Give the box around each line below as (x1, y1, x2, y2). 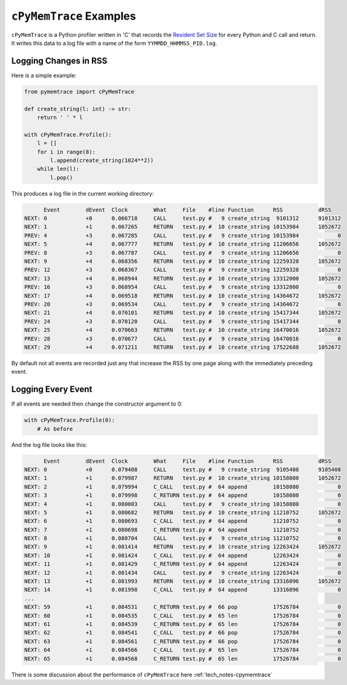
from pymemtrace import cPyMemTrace (24, 88, 135, 95)
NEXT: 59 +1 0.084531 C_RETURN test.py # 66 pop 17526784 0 (24, 603, 341, 611)
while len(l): (37, 166, 80, 172)
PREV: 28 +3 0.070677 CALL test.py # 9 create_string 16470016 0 (24, 335, 341, 342)
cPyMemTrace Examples (11, 9, 136, 23)
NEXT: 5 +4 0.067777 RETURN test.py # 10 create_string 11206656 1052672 (24, 241, 341, 248)
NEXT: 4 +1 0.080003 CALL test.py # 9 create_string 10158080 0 (24, 500, 341, 508)
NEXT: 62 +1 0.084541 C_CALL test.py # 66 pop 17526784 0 (24, 629, 341, 637)
